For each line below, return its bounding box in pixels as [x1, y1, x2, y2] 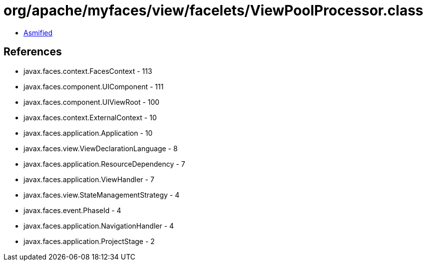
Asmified [23, 28, 53, 37]
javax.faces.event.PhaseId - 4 [23, 206, 121, 215]
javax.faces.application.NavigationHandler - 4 [23, 221, 174, 230]
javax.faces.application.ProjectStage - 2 [23, 237, 155, 246]
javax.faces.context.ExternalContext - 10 [23, 113, 157, 122]
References [3, 45, 62, 58]
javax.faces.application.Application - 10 [23, 128, 153, 137]
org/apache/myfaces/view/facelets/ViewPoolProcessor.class [3, 2, 424, 19]
